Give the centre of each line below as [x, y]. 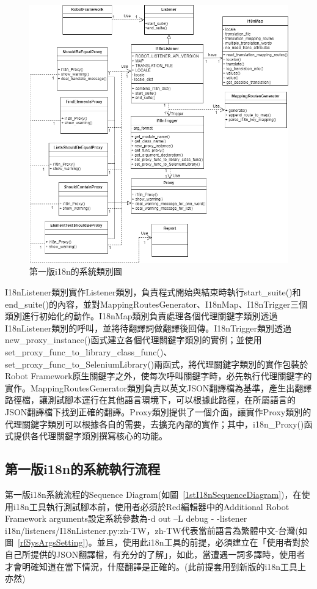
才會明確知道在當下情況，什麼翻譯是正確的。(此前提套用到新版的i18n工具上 [156, 566]
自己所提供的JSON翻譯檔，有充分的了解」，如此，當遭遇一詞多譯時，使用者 [155, 554]
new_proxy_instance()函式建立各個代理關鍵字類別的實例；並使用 [133, 340]
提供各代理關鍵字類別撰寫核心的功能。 [90, 436]
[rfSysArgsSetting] [52, 542]
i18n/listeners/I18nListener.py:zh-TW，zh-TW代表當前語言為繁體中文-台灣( [152, 530]
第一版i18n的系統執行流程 [83, 469]
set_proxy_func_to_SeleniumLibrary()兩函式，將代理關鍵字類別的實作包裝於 [157, 364]
